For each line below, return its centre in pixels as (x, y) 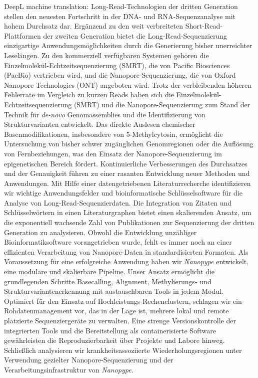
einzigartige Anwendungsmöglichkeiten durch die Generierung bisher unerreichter (128, 45)
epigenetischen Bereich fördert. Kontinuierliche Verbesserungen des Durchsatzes (126, 163)
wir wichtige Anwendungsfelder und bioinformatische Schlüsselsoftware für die (123, 193)
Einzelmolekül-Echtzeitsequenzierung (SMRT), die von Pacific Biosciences (117, 65)
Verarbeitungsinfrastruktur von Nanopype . (69, 369)
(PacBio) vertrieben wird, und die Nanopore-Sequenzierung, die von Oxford (120, 75)
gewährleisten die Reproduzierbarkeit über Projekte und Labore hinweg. (114, 340)
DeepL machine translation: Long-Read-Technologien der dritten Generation (121, 6)
